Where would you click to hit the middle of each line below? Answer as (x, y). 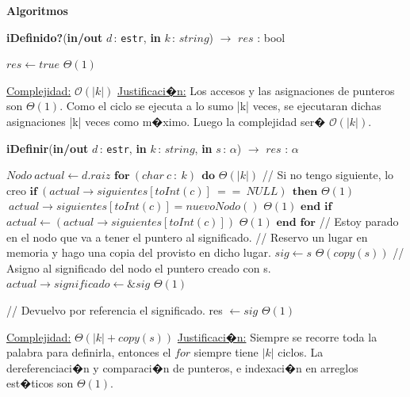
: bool (271, 37)
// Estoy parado (359, 221)
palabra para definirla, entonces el (89, 352)
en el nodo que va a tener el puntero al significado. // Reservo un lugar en (187, 237)
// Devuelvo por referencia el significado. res (115, 310)
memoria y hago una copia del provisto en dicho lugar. (139, 252)
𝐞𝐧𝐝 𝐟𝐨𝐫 (296, 223)
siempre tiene (226, 352)
